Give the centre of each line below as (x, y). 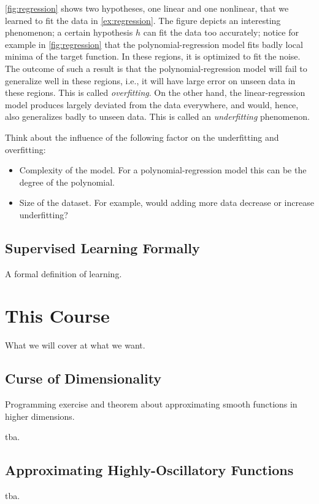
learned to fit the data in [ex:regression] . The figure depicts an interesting (143, 20)
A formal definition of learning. (63, 273)
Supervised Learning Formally (102, 247)
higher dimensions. (40, 416)
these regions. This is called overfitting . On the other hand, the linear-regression (155, 93)
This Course (57, 316)
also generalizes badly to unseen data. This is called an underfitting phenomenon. (157, 116)
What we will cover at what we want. (75, 345)
